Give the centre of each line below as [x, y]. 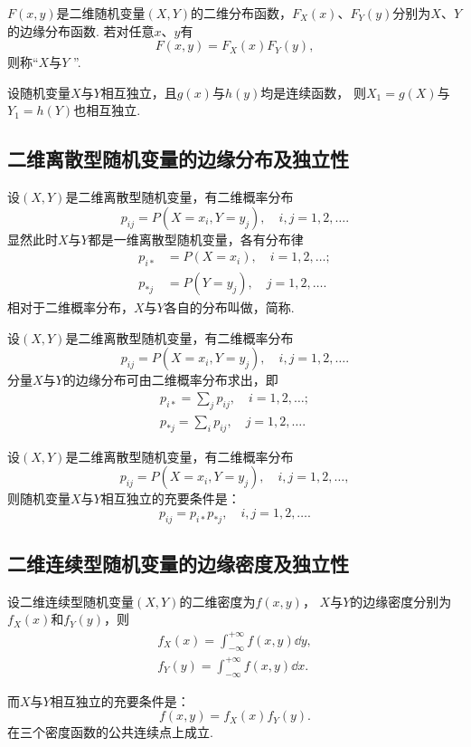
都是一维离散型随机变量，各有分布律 [196, 239]
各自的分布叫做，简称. [229, 307]
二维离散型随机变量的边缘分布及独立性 [178, 159]
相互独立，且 [139, 92]
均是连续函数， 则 [313, 92]
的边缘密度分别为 [401, 601]
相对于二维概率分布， [71, 307]
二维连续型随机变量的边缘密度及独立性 [178, 564]
